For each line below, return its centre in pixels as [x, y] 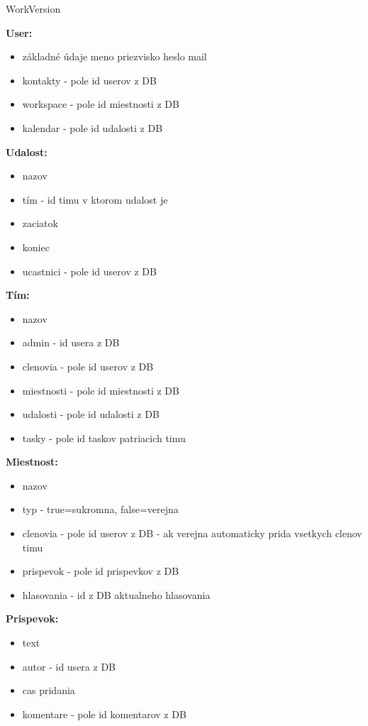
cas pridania [49, 690]
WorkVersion [33, 9]
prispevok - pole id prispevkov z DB [101, 571]
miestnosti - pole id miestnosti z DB [101, 390]
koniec [36, 247]
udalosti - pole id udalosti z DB [91, 414]
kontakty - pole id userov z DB [89, 80]
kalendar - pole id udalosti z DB [93, 127]
